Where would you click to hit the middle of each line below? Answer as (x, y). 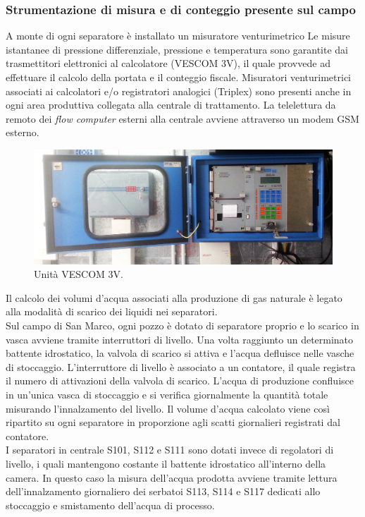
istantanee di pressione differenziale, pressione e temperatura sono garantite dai (177, 49)
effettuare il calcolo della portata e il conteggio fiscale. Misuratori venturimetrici (178, 77)
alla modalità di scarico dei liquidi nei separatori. (112, 311)
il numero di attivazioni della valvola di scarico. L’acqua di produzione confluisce (180, 381)
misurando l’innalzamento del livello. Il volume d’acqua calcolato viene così (168, 408)
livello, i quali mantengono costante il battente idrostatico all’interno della (166, 463)
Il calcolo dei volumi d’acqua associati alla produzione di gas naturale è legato (174, 297)
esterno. (23, 132)
